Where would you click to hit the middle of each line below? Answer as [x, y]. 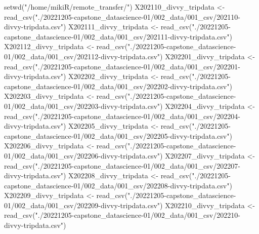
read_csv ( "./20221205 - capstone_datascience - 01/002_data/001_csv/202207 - [122, 165]
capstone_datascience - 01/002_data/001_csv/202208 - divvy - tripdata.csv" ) [118, 185]
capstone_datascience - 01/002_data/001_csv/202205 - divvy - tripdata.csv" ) [118, 135]
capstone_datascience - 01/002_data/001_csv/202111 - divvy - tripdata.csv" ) [118, 36]
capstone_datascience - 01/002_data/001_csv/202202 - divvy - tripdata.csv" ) [118, 86]
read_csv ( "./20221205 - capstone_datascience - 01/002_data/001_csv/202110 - [122, 16]
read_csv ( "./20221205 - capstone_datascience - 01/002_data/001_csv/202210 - [122, 215]
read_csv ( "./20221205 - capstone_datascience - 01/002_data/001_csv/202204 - [122, 116]
